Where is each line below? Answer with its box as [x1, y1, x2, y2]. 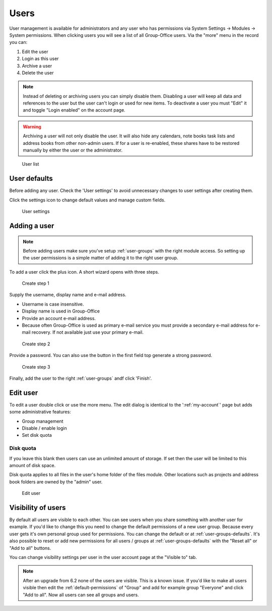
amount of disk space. [9, 462, 56, 468]
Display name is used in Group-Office [22, 308, 100, 314]
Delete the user [22, 70, 54, 76]
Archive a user [22, 63, 52, 69]
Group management [22, 418, 63, 424]
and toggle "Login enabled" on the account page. [23, 107, 125, 113]
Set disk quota [22, 432, 52, 438]
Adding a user [9, 221, 54, 230]
